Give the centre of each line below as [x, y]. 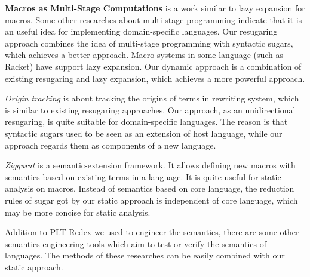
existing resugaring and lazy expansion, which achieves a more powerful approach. [155, 78]
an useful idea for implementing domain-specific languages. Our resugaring [141, 31]
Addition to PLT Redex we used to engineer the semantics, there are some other [152, 232]
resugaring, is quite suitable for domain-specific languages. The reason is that [146, 121]
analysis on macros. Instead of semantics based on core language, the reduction [150, 188]
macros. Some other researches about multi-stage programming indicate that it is [154, 19]
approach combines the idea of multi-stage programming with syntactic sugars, [149, 43]
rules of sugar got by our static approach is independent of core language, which [151, 200]
